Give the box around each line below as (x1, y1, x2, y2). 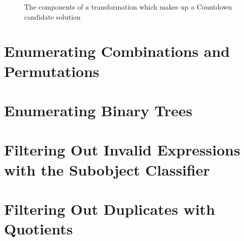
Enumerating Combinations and (4, 41, 230, 61)
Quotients (4, 218, 73, 239)
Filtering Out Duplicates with (4, 198, 215, 219)
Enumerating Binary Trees (4, 100, 193, 120)
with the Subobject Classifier (4, 159, 210, 180)
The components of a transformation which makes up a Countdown (24, 2, 232, 12)
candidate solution (24, 11, 81, 22)
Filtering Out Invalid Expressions (4, 139, 240, 160)
